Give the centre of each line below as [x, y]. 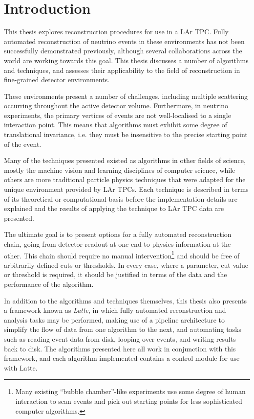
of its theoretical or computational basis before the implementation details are [121, 198]
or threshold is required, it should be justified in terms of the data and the [116, 274]
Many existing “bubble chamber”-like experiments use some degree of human [130, 391]
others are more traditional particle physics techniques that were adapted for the [125, 179]
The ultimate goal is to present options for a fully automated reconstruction [118, 234]
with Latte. [21, 367]
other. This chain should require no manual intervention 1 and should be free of [122, 255]
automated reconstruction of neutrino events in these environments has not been [124, 41]
